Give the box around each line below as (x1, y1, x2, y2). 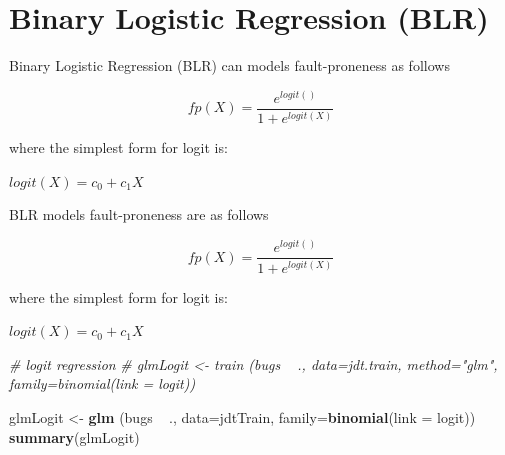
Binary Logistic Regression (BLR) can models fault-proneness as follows (9, 55, 450, 76)
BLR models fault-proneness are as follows (9, 204, 269, 225)
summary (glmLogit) (9, 426, 140, 447)
